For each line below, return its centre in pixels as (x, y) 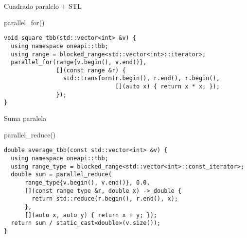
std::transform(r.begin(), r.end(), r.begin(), (141, 78)
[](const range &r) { (91, 70)
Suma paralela (25, 118)
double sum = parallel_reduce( (61, 175)
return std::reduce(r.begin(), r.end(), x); (105, 199)
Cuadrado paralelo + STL (43, 6)
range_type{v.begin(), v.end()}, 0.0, (87, 182)
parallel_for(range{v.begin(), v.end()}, (79, 62)
